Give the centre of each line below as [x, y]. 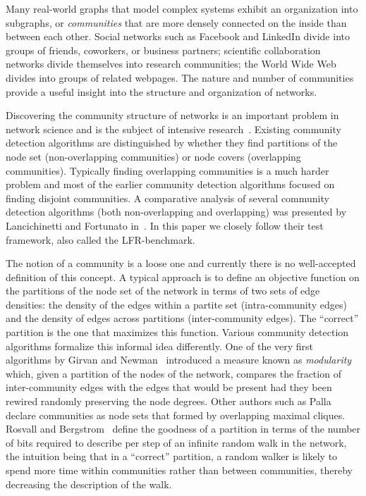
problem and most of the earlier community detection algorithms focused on [170, 184]
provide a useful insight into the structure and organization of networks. [161, 91]
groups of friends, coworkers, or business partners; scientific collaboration [163, 50]
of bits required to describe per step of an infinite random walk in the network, [176, 442]
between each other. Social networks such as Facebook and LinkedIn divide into [178, 36]
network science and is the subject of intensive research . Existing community [173, 129]
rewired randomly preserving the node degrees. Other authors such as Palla [169, 401]
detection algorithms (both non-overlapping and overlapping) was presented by [176, 212]
